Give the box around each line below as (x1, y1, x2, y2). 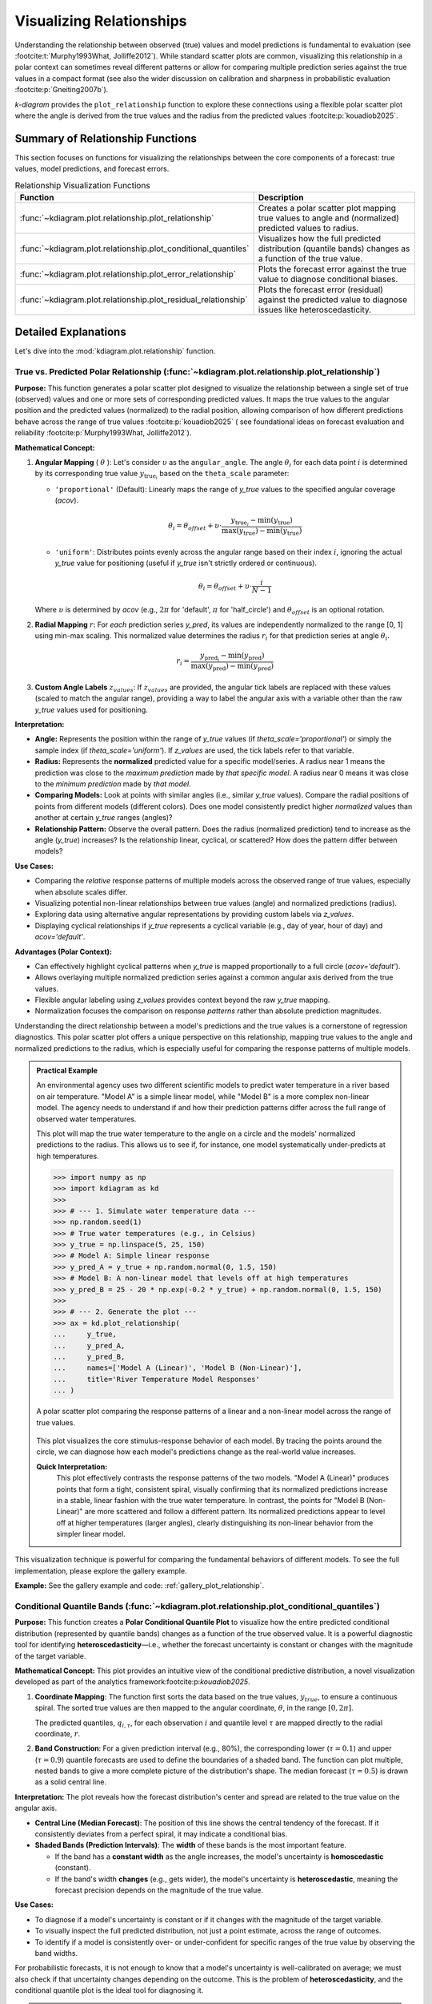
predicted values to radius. (258, 222, 359, 233)
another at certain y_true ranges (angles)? (34, 813, 173, 822)
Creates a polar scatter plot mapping (258, 202, 396, 213)
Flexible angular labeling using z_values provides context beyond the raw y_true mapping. (34, 995, 330, 1005)
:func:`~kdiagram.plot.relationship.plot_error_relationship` (19, 269, 237, 280)
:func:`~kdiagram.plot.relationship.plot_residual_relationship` (19, 293, 248, 305)
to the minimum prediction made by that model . (34, 779, 191, 789)
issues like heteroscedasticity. (258, 304, 372, 315)
